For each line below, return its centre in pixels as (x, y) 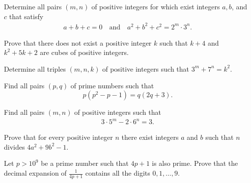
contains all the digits (118, 173)
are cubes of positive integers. (84, 52)
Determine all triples (35, 68)
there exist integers (150, 137)
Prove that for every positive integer (58, 137)
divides (14, 146)
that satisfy (26, 16)
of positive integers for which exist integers (156, 6)
